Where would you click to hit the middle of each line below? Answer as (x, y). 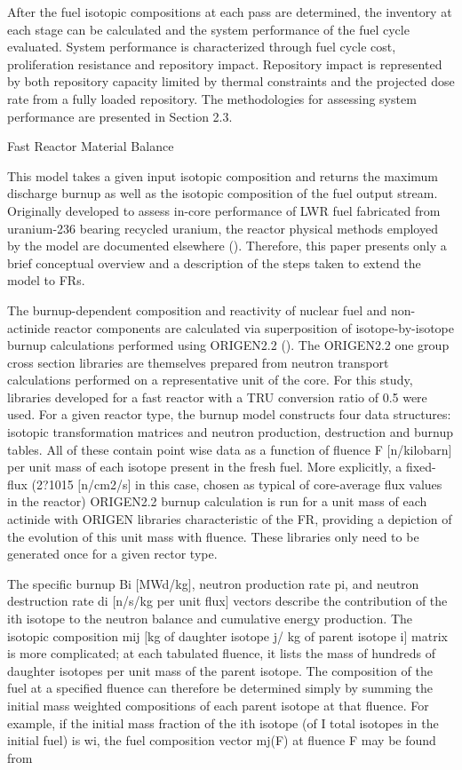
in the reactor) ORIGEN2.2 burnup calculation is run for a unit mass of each (217, 501)
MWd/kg (163, 583)
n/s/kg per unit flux (171, 601)
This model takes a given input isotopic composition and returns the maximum (223, 175)
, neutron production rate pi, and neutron (305, 583)
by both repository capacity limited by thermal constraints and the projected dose (231, 81)
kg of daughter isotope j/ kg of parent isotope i (276, 635)
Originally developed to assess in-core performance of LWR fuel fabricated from (224, 210)
